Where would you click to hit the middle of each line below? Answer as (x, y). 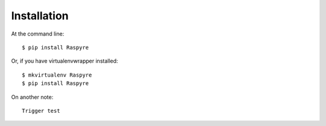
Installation (40, 16)
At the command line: (38, 34)
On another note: (32, 97)
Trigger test (41, 111)
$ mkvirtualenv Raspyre (57, 75)
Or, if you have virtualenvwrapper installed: (65, 61)
